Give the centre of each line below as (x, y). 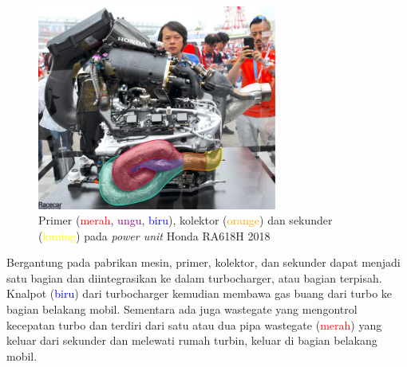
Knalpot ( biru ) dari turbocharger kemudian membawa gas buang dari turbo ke (200, 293)
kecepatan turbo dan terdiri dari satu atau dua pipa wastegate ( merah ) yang (194, 324)
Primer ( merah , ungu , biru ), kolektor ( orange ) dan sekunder (186, 220)
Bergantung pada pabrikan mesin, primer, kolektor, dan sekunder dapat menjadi (203, 262)
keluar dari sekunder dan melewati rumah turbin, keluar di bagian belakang (192, 340)
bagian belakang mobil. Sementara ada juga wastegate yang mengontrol (182, 309)
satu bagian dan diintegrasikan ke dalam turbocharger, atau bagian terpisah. (194, 277)
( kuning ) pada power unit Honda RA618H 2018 (154, 235)
